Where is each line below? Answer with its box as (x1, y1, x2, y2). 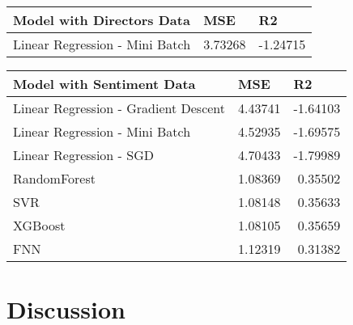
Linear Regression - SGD (13, 146, 154, 164)
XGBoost (13, 216, 66, 234)
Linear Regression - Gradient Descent (13, 99, 226, 117)
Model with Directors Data (13, 11, 190, 29)
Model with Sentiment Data (13, 74, 196, 93)
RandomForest (13, 169, 96, 188)
